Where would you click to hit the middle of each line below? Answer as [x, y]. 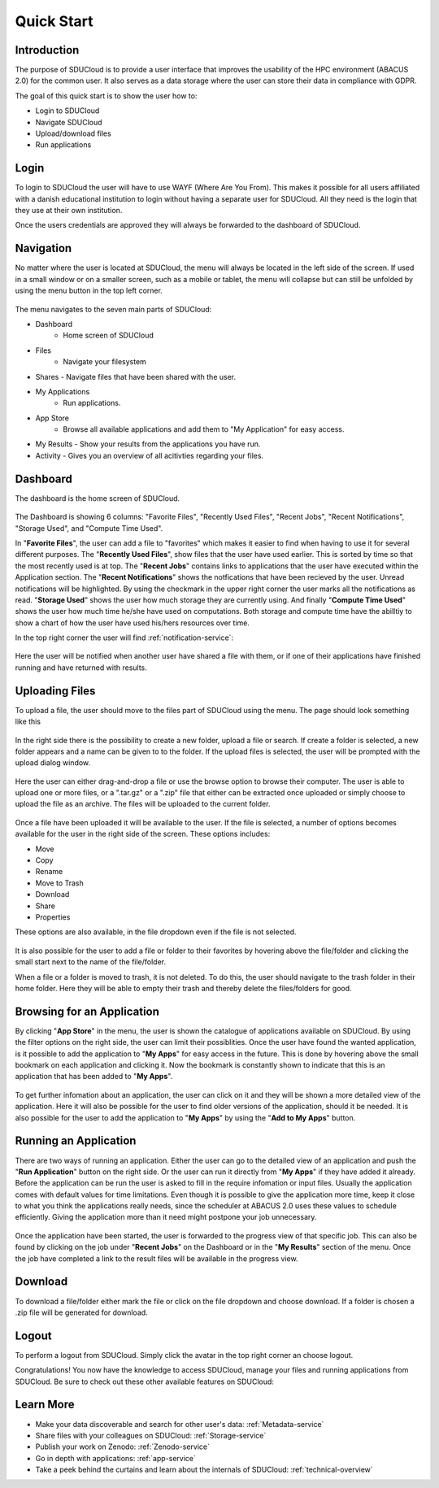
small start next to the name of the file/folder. [91, 962]
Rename [49, 872]
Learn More [45, 1405]
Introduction [47, 50]
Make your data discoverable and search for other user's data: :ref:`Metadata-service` [180, 1424]
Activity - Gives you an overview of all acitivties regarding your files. [150, 455]
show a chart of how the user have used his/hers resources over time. [132, 623]
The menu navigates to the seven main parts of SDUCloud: [113, 309]
